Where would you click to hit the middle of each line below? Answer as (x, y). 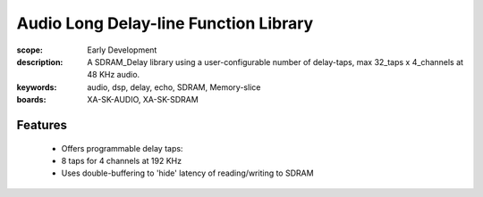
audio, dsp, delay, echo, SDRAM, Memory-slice (174, 87)
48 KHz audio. (114, 75)
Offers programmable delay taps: (122, 148)
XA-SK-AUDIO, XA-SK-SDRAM (143, 100)
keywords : (37, 87)
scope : (30, 50)
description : (40, 62)
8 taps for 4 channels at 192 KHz (122, 160)
